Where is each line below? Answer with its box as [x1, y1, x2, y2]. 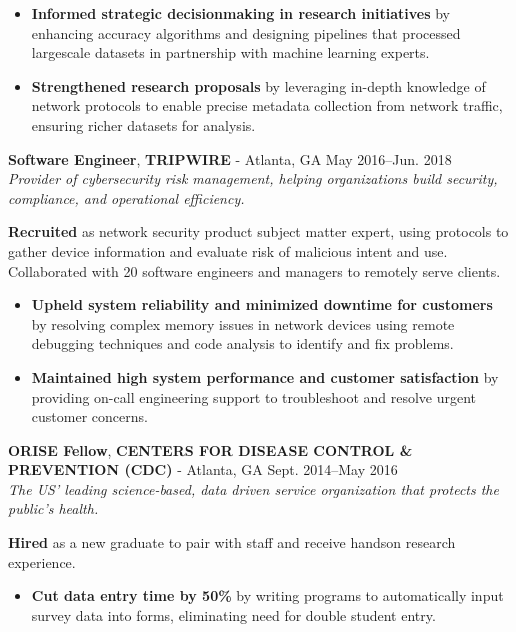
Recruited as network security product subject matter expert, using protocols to [8, 221, 509, 242]
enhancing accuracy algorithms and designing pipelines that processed [31, 22, 461, 43]
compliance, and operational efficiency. [8, 187, 245, 208]
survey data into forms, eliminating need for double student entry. [31, 604, 436, 625]
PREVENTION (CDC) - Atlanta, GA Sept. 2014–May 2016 [8, 459, 398, 480]
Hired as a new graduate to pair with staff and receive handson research [8, 532, 456, 553]
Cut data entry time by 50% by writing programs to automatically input [31, 585, 504, 606]
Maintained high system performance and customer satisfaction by [31, 366, 499, 387]
